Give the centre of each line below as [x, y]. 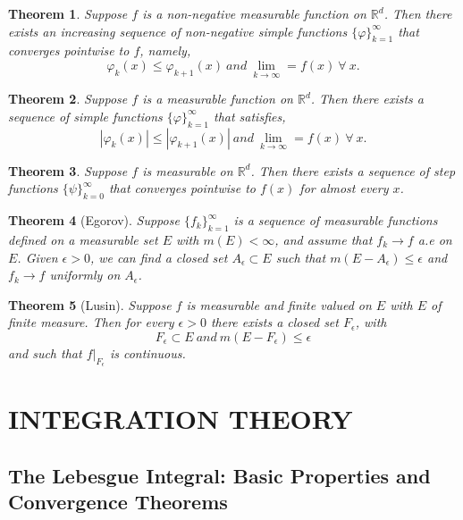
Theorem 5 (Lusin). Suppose [90, 304]
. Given [38, 257]
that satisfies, [249, 116]
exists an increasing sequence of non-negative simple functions [178, 31]
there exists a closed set [274, 322]
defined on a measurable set [83, 239]
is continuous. [147, 352]
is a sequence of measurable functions [336, 220]
